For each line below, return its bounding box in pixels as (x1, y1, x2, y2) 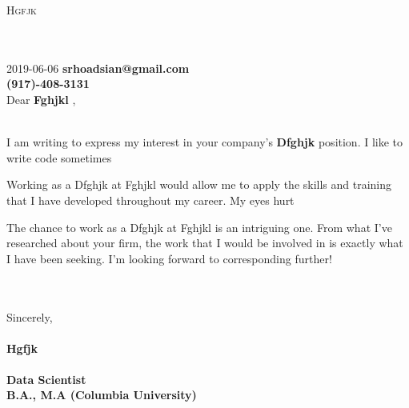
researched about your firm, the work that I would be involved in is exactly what (6, 234, 403, 251)
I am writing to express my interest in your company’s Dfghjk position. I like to (6, 134, 403, 150)
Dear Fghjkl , (6, 90, 76, 107)
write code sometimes (6, 149, 112, 166)
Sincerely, (6, 308, 53, 325)
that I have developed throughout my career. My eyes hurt (6, 191, 295, 208)
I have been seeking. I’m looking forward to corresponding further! (6, 250, 332, 266)
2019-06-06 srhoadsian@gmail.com (6, 59, 190, 76)
